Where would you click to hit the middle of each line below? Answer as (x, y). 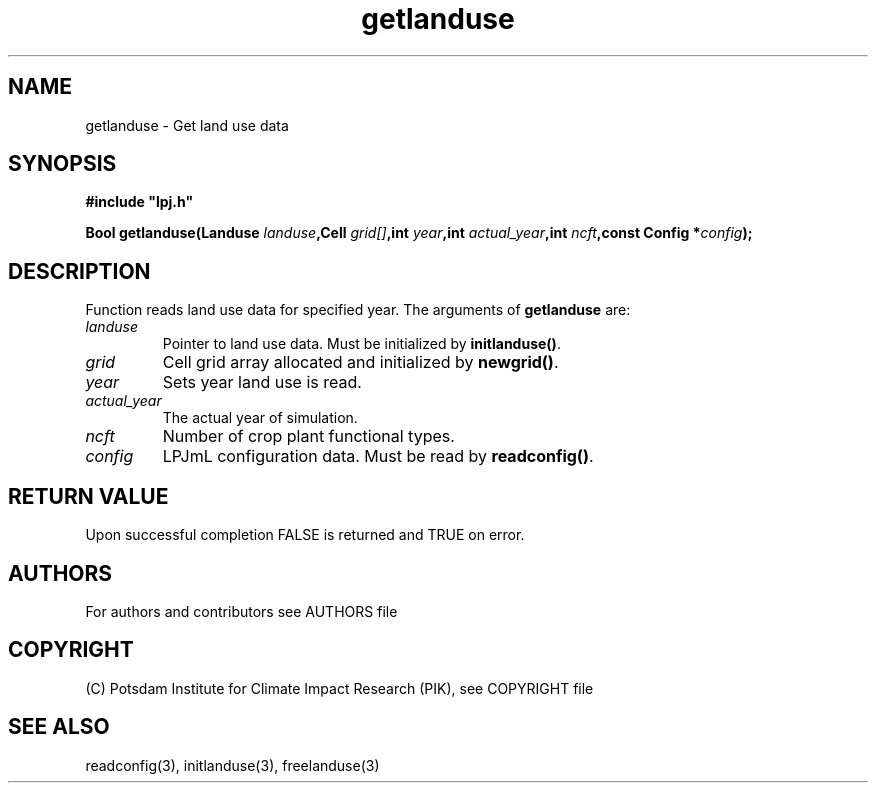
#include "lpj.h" (139, 202)
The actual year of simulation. (260, 418)
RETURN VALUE (88, 496)
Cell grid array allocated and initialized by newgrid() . (360, 362)
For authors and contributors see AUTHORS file (241, 611)
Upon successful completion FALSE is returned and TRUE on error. (305, 535)
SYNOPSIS (62, 164)
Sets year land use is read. (262, 382)
